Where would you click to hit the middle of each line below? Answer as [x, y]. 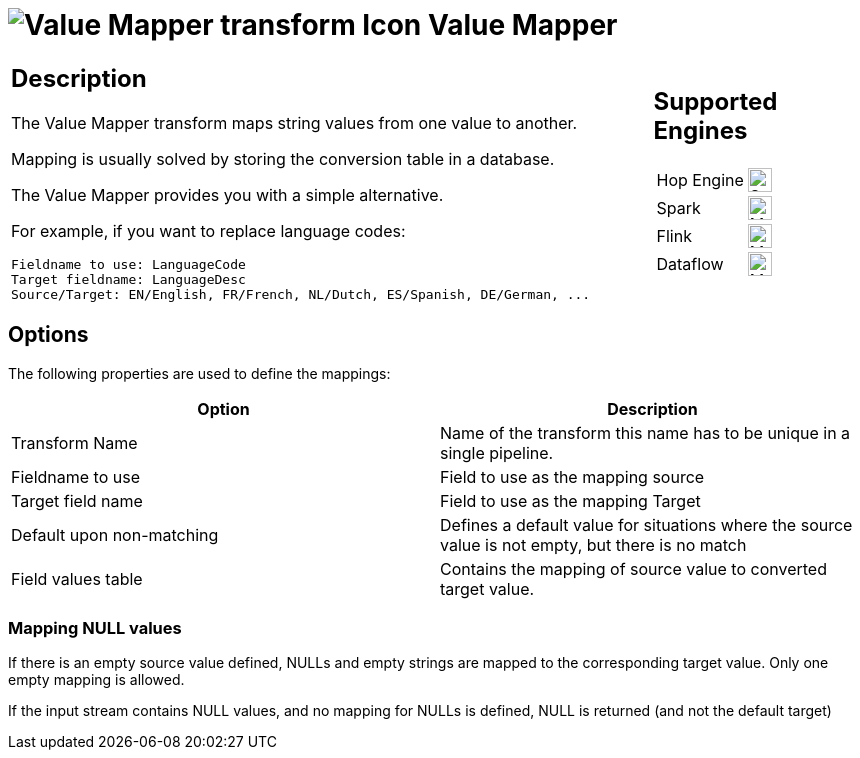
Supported [715, 101]
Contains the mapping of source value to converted [633, 568]
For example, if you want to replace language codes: [208, 230]
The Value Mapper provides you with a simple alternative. [227, 194]
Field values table [77, 578]
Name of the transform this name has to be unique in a [645, 432]
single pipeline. [497, 452]
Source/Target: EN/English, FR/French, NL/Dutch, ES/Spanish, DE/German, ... [301, 294]
